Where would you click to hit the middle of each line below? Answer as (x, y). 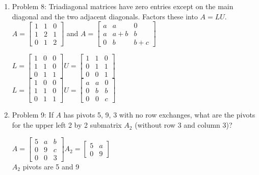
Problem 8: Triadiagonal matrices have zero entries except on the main (123, 6)
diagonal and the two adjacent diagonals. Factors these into (105, 16)
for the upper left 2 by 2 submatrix (67, 125)
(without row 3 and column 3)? (184, 125)
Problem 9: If (33, 115)
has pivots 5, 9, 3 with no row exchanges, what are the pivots (159, 115)
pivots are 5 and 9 (51, 166)
